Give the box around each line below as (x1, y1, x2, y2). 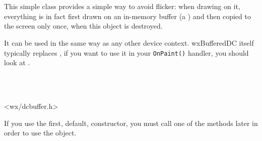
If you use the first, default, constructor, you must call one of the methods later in (4, 117, 258, 128)
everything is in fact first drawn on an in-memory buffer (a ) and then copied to (4, 11, 251, 21)
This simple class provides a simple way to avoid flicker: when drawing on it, (4, 1, 240, 12)
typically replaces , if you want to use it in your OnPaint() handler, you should (4, 47, 249, 58)
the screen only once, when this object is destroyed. (4, 21, 163, 31)
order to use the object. (4, 127, 77, 138)
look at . (4, 57, 30, 68)
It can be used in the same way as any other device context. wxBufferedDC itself (4, 37, 254, 48)
